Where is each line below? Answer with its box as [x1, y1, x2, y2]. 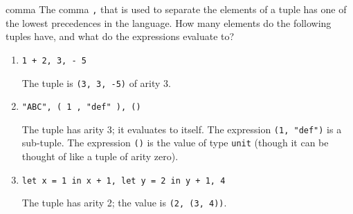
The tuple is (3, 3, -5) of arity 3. [21, 75, 172, 90]
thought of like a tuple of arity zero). [21, 149, 179, 164]
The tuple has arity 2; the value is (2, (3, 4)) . [21, 195, 227, 210]
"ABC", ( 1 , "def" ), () [21, 102, 141, 113]
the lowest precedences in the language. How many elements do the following [6, 15, 332, 30]
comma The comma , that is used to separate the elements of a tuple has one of [6, 2, 347, 16]
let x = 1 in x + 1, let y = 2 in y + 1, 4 [21, 175, 226, 186]
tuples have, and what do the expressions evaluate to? [6, 29, 235, 43]
